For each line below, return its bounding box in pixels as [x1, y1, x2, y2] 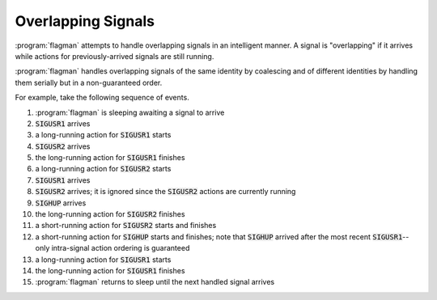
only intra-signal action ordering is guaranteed [35, 243, 190, 253]
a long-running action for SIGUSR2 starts [35, 164, 172, 174]
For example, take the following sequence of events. [15, 93, 189, 103]
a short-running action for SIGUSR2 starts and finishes [35, 221, 217, 230]
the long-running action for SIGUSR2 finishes [35, 209, 185, 219]
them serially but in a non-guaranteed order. [15, 78, 163, 87]
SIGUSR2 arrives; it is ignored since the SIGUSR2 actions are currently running [35, 187, 296, 196]
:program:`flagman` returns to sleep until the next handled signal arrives [35, 277, 275, 287]
